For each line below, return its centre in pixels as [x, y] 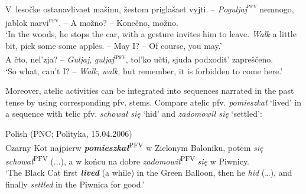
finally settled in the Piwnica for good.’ [75, 184]
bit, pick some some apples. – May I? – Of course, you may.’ [114, 45]
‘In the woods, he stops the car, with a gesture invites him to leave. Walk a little [151, 34]
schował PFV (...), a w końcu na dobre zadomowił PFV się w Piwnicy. [128, 160]
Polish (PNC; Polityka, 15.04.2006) [69, 133]
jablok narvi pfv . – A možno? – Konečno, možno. [92, 21]
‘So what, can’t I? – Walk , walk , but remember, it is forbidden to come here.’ [144, 70]
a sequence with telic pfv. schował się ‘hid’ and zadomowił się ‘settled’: [134, 114]
